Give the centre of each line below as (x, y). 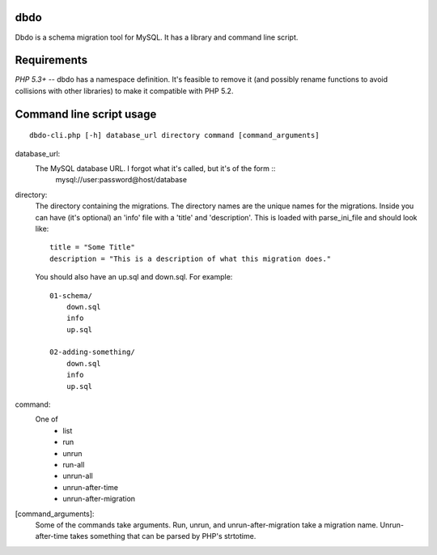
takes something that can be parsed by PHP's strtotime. (163, 536)
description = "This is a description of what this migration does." (191, 258)
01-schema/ (71, 295)
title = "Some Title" (92, 248)
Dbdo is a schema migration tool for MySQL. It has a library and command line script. (157, 37)
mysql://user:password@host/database (121, 180)
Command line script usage (86, 114)
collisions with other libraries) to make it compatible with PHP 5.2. (124, 91)
